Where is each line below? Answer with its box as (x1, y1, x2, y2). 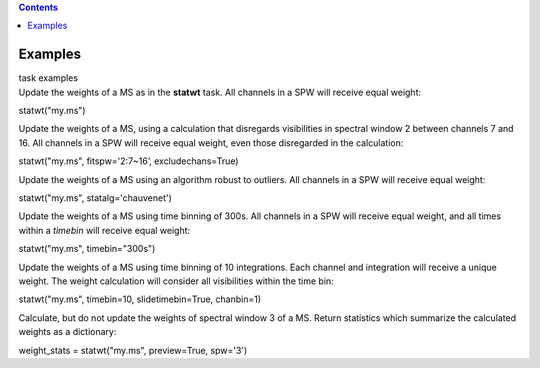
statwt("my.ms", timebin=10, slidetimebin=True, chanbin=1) (18, 293, 262, 305)
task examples (18, 72, 79, 84)
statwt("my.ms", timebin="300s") (18, 243, 156, 255)
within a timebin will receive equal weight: (18, 224, 191, 236)
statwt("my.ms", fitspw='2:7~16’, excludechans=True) (18, 155, 239, 167)
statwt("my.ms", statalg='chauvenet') (18, 192, 172, 204)
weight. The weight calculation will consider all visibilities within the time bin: (18, 275, 334, 287)
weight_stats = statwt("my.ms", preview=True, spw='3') (18, 344, 248, 356)
